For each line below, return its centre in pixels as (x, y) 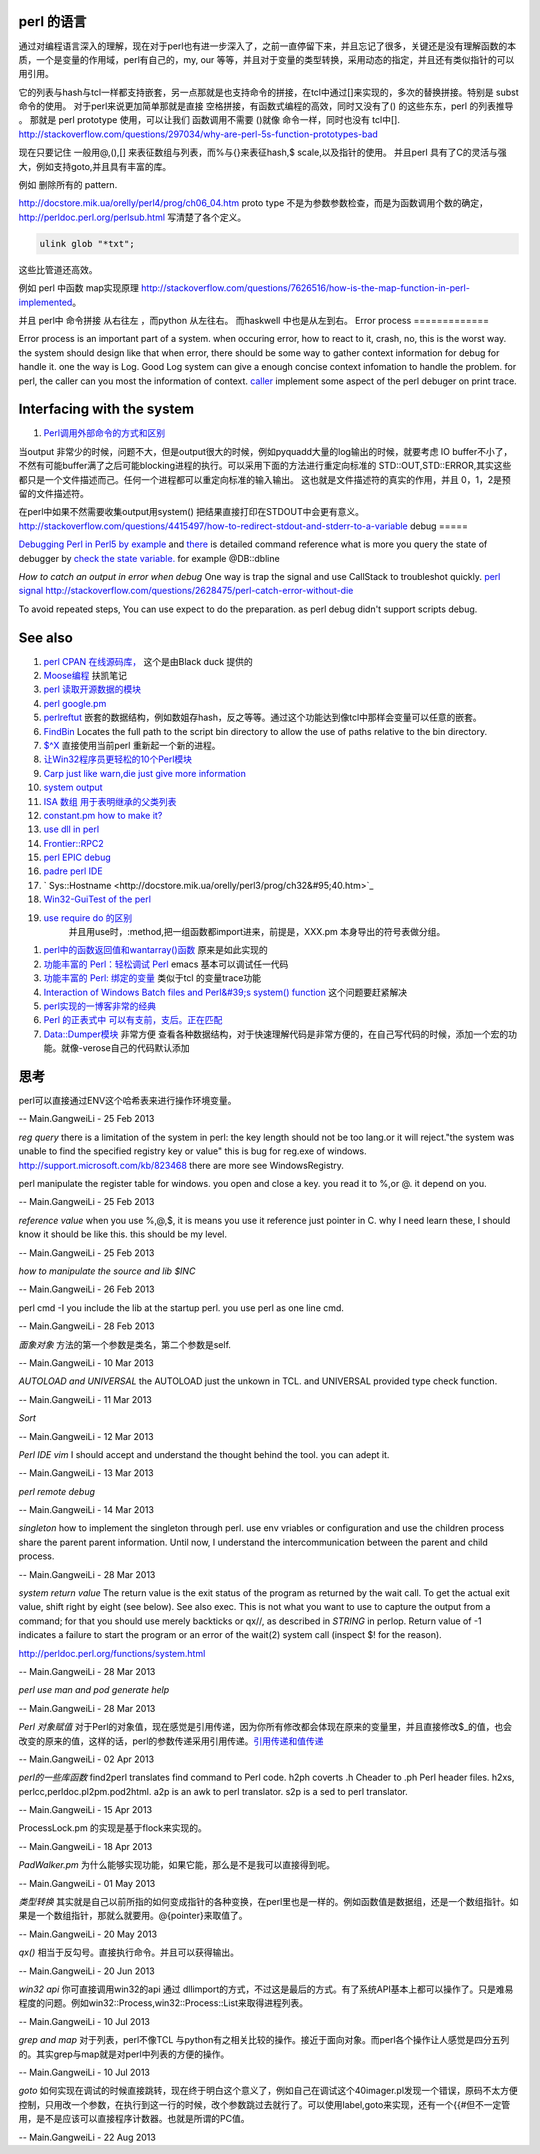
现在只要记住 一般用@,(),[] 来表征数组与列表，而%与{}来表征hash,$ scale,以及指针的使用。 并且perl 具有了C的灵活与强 (262, 152)
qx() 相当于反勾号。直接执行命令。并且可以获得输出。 (129, 1952)
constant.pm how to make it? (103, 815)
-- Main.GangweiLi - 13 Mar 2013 (86, 1473)
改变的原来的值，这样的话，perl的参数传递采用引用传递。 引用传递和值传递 (171, 1741)
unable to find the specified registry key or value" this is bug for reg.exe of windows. (192, 1151)
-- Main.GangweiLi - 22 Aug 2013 (87, 2137)
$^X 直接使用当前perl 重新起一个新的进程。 (132, 745)
